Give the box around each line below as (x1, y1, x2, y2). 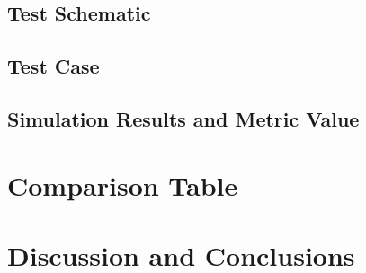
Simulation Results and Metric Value (7, 104, 360, 132)
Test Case (7, 52, 100, 80)
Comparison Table (7, 166, 238, 203)
